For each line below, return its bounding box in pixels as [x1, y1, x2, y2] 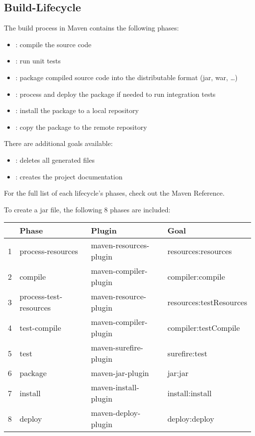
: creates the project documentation [15, 171, 123, 181]
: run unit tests [15, 56, 61, 66]
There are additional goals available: [4, 138, 113, 148]
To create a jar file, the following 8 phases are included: [4, 204, 171, 214]
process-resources [20, 245, 78, 257]
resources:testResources [167, 296, 247, 308]
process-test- [20, 291, 62, 302]
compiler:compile [167, 270, 225, 282]
